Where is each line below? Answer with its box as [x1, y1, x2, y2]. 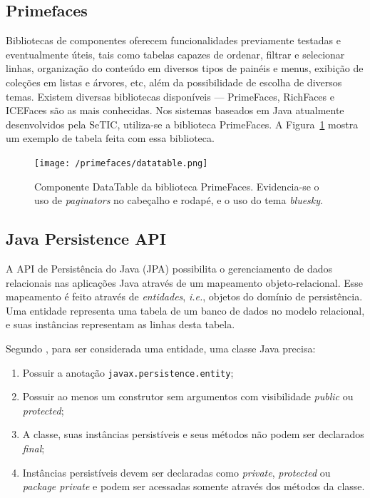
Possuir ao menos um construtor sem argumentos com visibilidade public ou [22, 389, 354, 404]
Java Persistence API [6, 228, 166, 250]
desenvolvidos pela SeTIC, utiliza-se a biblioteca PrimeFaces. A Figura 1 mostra [6, 116, 359, 131]
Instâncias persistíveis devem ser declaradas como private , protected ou [22, 464, 331, 479]
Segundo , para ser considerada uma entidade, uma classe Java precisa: [6, 340, 316, 355]
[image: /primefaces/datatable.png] [34, 158, 208, 168]
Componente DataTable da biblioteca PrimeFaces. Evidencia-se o [34, 178, 319, 193]
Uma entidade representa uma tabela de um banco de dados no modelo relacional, [6, 303, 365, 317]
